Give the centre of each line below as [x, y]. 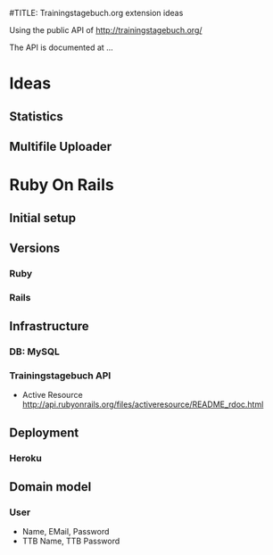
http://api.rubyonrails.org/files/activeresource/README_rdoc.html [143, 404]
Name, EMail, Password [66, 532]
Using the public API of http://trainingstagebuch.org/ [106, 30]
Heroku [25, 458]
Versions [35, 248]
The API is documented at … [61, 47]
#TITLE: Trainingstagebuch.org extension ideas [96, 13]
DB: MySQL [34, 352]
